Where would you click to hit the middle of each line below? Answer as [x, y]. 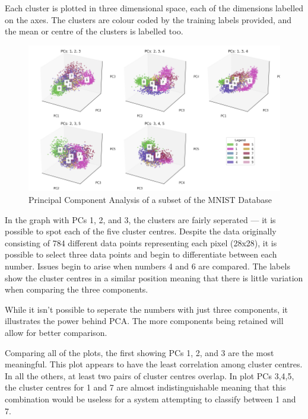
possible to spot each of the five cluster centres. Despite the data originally [141, 231]
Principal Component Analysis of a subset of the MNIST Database [150, 200]
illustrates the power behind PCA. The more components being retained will [144, 321]
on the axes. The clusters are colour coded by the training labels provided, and [148, 19]
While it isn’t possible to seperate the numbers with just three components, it [147, 309]
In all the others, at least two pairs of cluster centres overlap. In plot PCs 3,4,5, [150, 375]
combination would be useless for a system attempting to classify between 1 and [150, 399]
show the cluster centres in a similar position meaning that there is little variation [154, 277]
